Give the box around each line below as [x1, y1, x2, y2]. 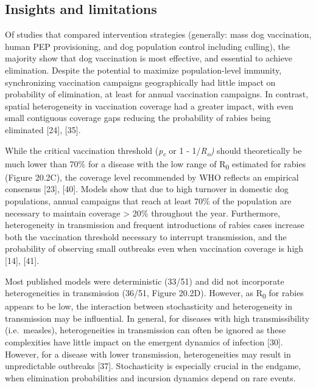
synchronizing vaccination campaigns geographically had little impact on [5, 75, 276, 88]
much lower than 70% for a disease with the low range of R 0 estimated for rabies [5, 157, 306, 171]
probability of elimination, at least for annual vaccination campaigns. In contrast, [5, 88, 309, 100]
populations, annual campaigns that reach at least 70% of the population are [5, 194, 292, 207]
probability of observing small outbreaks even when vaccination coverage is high [5, 242, 304, 255]
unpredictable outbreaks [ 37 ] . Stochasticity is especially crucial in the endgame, [5, 359, 301, 372]
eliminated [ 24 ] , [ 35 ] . [5, 123, 81, 136]
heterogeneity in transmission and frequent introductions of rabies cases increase [5, 218, 304, 231]
